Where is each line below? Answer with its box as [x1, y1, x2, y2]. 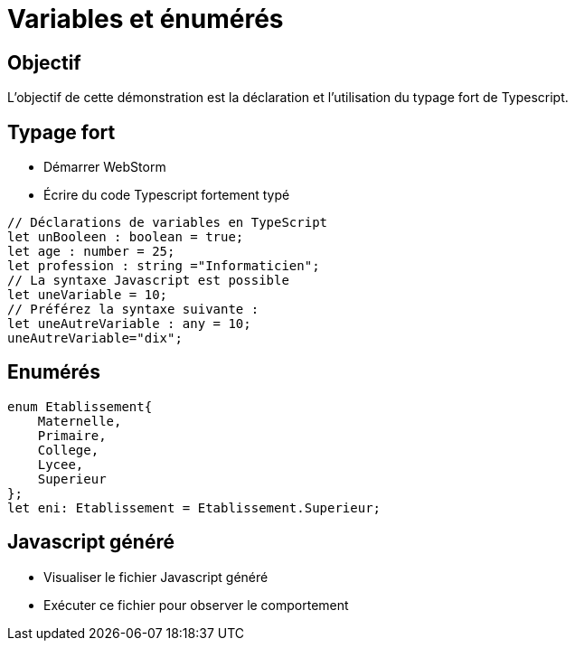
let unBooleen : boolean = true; [7, 230, 244, 245]
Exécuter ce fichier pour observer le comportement [43, 596, 349, 613]
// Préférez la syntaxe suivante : [7, 302, 259, 317]
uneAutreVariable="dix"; [7, 331, 183, 346]
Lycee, [37, 456, 84, 472]
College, [37, 442, 99, 457]
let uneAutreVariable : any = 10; [7, 316, 251, 332]
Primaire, [37, 427, 107, 443]
